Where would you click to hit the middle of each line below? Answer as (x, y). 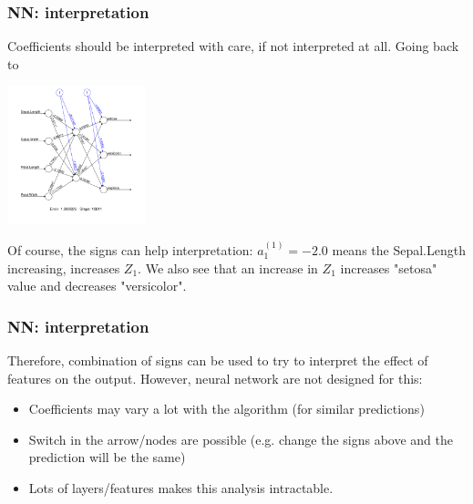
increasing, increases (64, 267)
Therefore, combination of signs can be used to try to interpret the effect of (218, 360)
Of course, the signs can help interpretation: (130, 249)
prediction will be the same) (107, 457)
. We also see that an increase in (228, 267)
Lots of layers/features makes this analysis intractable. (181, 487)
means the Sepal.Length (399, 249)
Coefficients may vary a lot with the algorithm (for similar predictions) (226, 409)
